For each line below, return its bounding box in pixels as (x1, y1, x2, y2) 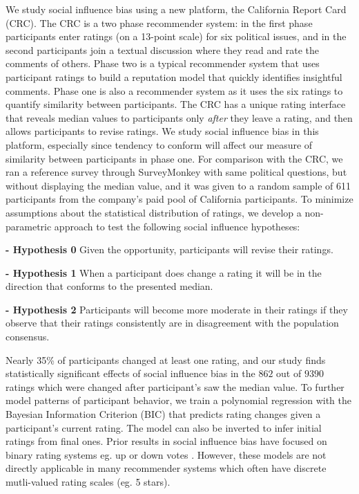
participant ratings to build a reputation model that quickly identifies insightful (6, 69, 342, 84)
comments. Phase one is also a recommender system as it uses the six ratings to (6, 83, 343, 98)
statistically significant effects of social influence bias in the (6, 366, 255, 381)
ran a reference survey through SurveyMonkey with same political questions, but (6, 165, 347, 179)
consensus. (6, 329, 50, 344)
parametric (6, 219, 52, 233)
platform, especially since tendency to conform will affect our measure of (6, 137, 313, 152)
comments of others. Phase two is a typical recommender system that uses (6, 56, 320, 71)
